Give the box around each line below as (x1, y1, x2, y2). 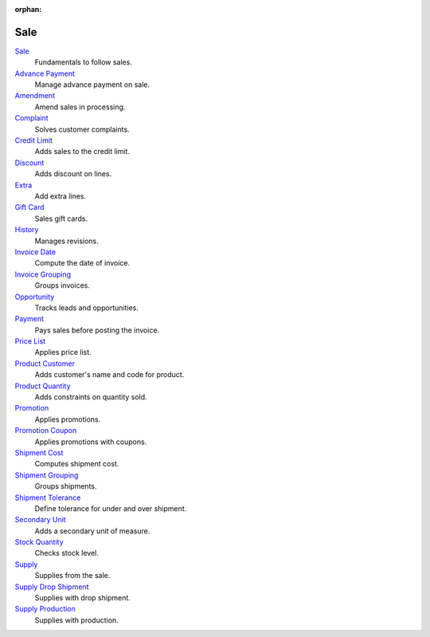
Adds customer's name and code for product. (34, 370, 185, 379)
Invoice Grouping (14, 269, 72, 279)
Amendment (14, 91, 56, 100)
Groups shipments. (34, 482, 97, 491)
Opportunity (14, 292, 55, 301)
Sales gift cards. (34, 214, 88, 223)
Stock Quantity (14, 537, 64, 547)
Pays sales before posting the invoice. (34, 325, 160, 335)
